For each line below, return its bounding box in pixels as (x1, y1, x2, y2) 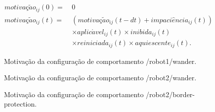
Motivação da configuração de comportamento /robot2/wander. (4, 72, 197, 83)
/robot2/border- (146, 89, 195, 99)
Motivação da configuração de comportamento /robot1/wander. (4, 56, 197, 66)
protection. (4, 99, 37, 109)
